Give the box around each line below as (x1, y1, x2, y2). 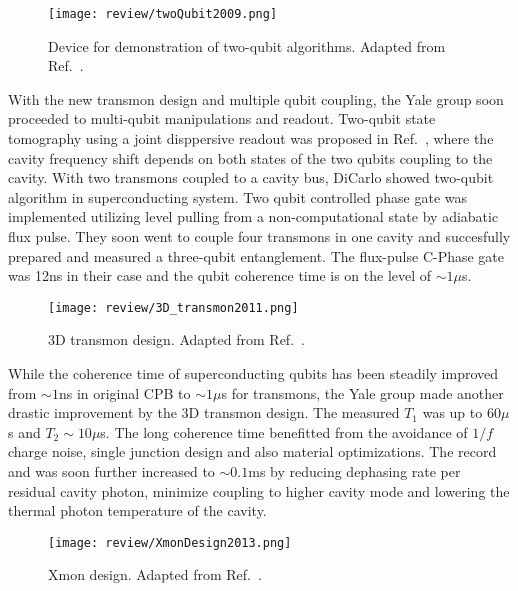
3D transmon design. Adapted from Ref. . (48, 329, 305, 350)
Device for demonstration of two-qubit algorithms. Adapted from (48, 35, 446, 56)
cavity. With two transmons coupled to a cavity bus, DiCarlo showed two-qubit (8, 167, 494, 188)
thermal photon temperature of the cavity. (8, 500, 267, 521)
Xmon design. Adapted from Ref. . (48, 564, 262, 585)
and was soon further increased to (8, 461, 215, 481)
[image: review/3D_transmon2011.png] (48, 300, 299, 315)
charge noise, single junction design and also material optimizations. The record (8, 441, 497, 462)
